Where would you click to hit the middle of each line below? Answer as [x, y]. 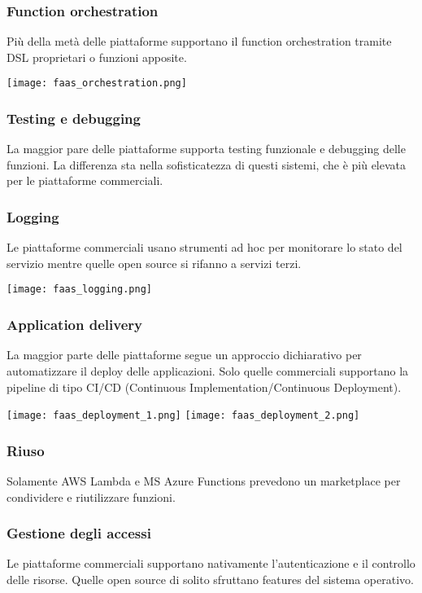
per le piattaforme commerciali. [85, 180]
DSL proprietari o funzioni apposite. [97, 57]
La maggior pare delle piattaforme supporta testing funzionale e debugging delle [206, 149]
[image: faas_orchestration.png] [97, 83]
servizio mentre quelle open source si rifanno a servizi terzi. [154, 263]
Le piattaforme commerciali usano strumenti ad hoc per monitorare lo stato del [204, 247]
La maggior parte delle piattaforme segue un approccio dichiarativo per [184, 355]
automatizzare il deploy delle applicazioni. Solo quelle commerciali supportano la [208, 370]
